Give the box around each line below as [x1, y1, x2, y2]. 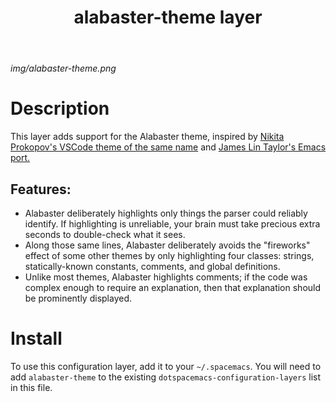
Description [10, 97, 110, 120]
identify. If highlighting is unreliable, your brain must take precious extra [24, 217, 321, 230]
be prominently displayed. [24, 292, 133, 304]
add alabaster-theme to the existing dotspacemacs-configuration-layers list [10, 371, 322, 383]
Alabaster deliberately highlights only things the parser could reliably [24, 207, 308, 219]
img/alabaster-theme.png [10, 62, 117, 75]
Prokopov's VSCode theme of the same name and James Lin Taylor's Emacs [10, 141, 327, 153]
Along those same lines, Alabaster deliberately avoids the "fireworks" [24, 239, 311, 251]
